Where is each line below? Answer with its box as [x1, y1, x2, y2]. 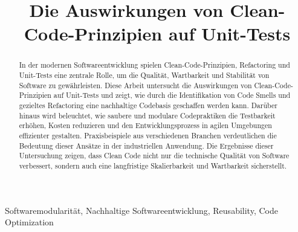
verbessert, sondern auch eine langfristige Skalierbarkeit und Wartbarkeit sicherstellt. [19, 160, 287, 170]
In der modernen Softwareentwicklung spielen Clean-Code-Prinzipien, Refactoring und [19, 60, 290, 70]
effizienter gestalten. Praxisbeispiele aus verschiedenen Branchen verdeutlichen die [19, 130, 277, 140]
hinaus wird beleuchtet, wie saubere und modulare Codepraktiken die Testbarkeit [19, 110, 276, 120]
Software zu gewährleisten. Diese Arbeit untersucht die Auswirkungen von [19, 80, 252, 90]
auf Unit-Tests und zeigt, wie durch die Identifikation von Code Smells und [53, 90, 291, 100]
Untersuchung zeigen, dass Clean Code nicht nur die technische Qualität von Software [19, 150, 290, 161]
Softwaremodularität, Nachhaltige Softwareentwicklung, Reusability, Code [5, 204, 278, 216]
